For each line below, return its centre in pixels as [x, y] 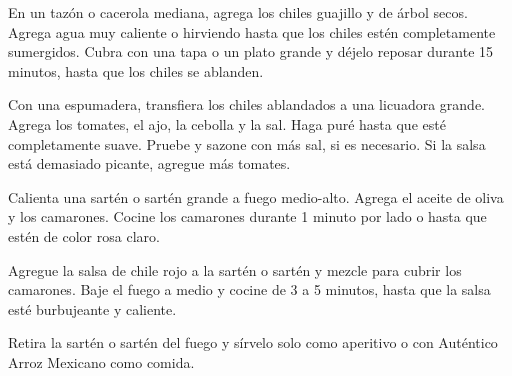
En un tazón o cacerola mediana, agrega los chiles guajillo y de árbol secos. [238, 12]
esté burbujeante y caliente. [92, 308]
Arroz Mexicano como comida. [101, 361]
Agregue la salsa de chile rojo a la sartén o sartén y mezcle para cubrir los [235, 269]
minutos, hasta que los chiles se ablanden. [136, 70]
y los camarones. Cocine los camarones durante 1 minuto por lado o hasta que [247, 216]
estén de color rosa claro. [84, 235]
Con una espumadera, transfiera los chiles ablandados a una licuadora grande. [247, 104]
